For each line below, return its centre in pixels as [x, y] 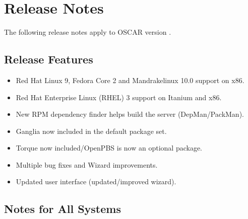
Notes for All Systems [63, 209]
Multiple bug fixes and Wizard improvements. [87, 164]
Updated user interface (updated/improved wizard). [96, 181]
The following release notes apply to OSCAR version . [88, 32]
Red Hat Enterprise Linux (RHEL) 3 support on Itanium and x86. [119, 97]
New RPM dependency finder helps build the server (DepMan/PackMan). [130, 114]
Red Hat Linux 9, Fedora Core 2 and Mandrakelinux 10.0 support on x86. [130, 80]
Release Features [49, 59]
